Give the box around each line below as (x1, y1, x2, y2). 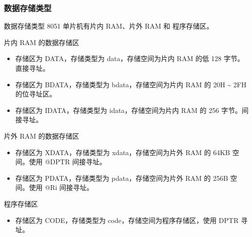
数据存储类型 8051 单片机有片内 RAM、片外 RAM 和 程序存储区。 (4, 21, 214, 31)
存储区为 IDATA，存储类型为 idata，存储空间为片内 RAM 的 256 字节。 (15, 105, 242, 115)
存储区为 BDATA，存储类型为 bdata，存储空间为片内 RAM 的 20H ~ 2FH (15, 79, 247, 89)
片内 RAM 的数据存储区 (4, 37, 79, 47)
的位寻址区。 (15, 89, 56, 99)
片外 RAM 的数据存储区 (4, 130, 79, 141)
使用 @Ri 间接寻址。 (29, 182, 94, 192)
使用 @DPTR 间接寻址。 (29, 157, 106, 167)
